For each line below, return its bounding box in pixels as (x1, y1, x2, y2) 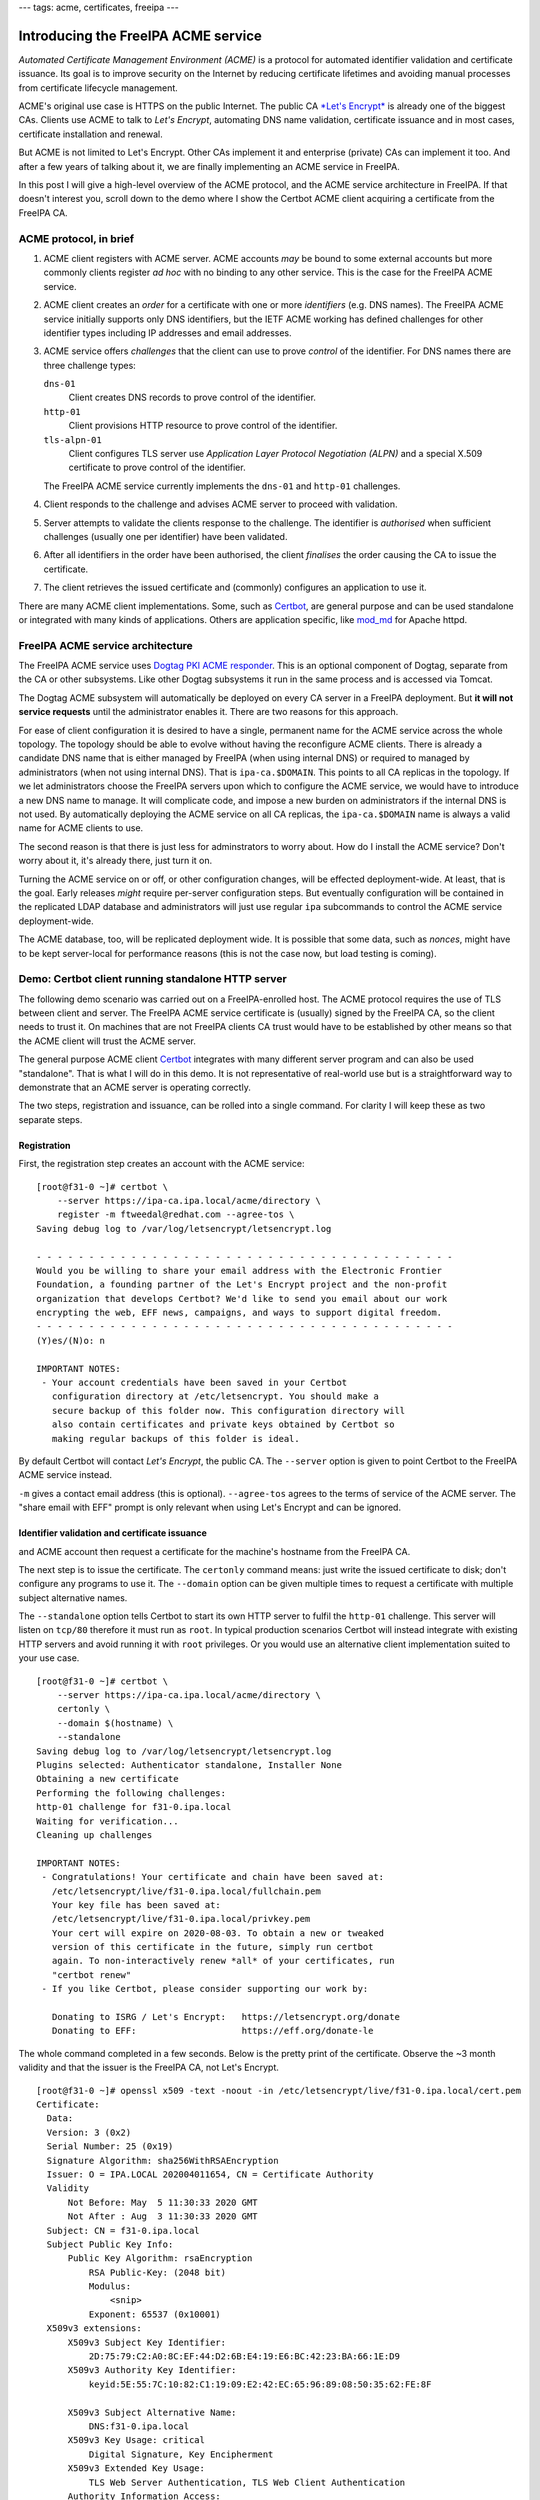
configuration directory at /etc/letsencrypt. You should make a (51, 1391, 379, 1402)
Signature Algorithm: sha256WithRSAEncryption (46, 2155, 279, 2166)
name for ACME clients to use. (18, 822, 144, 834)
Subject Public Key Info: (46, 2238, 174, 2250)
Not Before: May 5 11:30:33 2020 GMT (67, 2196, 259, 2208)
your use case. (18, 1652, 80, 1664)
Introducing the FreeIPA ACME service (18, 27, 262, 44)
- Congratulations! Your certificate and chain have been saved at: (41, 1871, 385, 1883)
